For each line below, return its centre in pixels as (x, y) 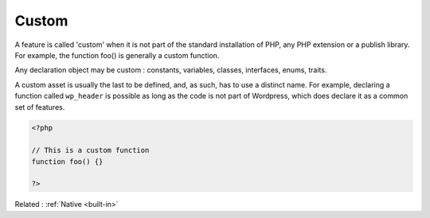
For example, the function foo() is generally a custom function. (117, 55)
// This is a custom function (90, 150)
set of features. (40, 107)
